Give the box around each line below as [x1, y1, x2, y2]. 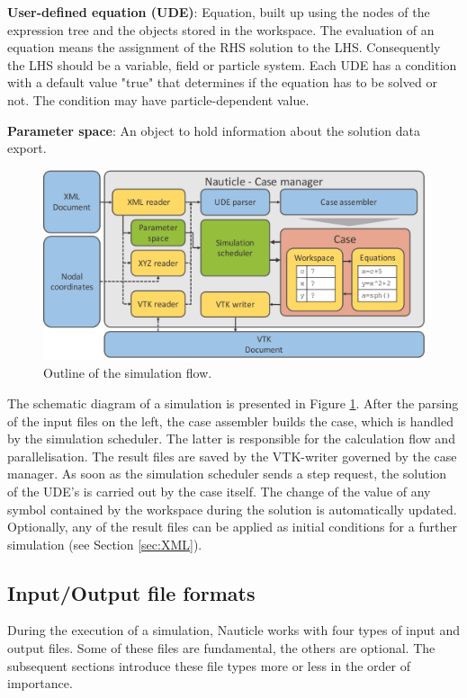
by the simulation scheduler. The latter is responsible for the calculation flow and [7, 429, 455, 448]
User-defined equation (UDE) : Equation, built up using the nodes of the [7, 3, 430, 21]
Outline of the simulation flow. [43, 363, 212, 382]
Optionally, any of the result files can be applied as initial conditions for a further [7, 517, 457, 536]
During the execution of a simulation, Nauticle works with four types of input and [7, 621, 461, 640]
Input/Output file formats [7, 578, 256, 606]
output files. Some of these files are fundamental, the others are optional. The [7, 639, 436, 658]
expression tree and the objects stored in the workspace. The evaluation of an [7, 20, 435, 39]
